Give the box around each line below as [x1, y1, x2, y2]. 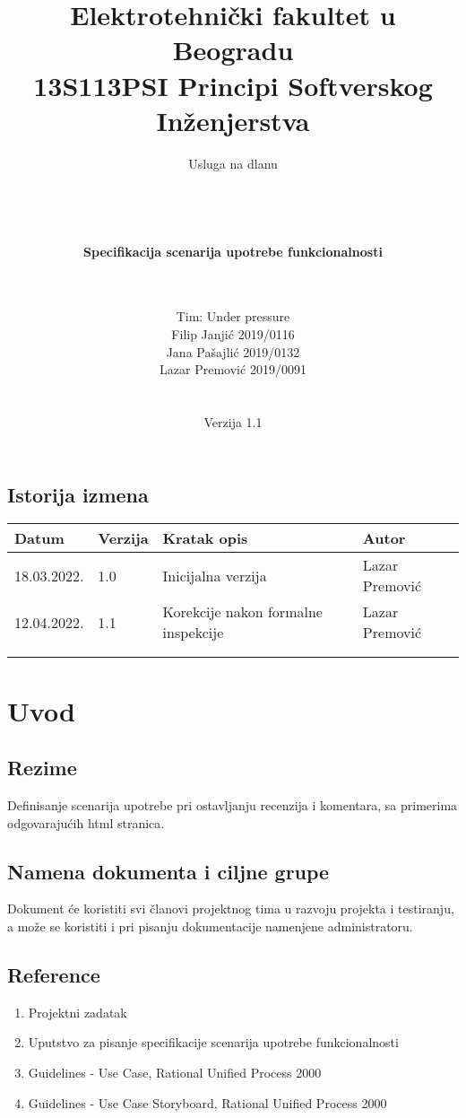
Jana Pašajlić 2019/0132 [166, 342, 300, 361]
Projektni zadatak [28, 1002, 127, 1021]
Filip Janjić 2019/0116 [171, 325, 295, 344]
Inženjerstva [156, 101, 310, 138]
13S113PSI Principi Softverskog [33, 66, 433, 103]
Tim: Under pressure [176, 307, 290, 326]
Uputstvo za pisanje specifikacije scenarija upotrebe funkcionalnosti [28, 1033, 399, 1052]
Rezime [7, 754, 77, 782]
